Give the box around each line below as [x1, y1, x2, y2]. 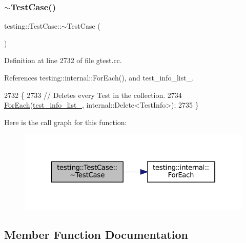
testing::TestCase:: [4, 21, 61, 31]
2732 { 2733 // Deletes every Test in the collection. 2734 [4, 89, 182, 100]
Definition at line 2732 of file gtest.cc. [4, 55, 122, 66]
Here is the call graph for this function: [4, 116, 127, 127]
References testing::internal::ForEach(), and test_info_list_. [4, 72, 194, 83]
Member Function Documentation [4, 226, 189, 242]
